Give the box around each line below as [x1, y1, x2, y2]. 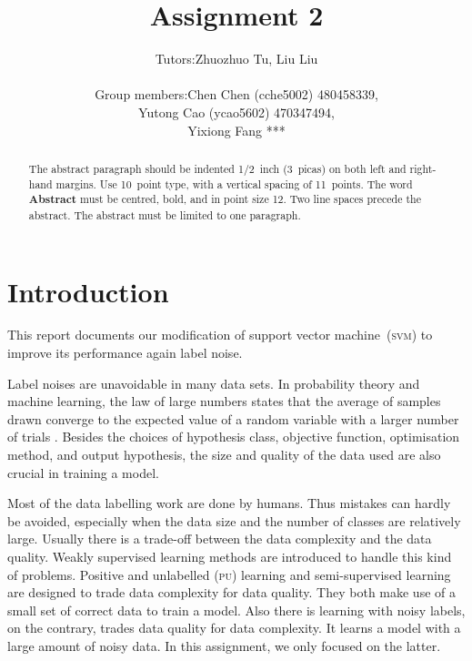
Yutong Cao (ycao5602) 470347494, [138, 102, 335, 121]
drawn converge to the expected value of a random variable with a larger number [7, 409, 459, 428]
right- [409, 160, 437, 176]
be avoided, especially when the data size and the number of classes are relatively [7, 511, 461, 530]
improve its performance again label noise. [7, 343, 243, 362]
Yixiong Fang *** [187, 120, 286, 139]
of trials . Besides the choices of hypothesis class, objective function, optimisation [7, 427, 460, 446]
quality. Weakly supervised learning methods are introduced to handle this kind [7, 546, 452, 565]
